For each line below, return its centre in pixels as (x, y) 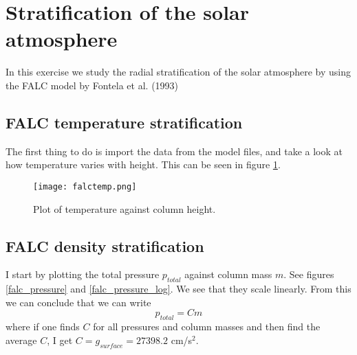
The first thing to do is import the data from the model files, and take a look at (174, 151)
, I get (60, 340)
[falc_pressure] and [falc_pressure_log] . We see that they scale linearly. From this (178, 289)
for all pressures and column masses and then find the (207, 327)
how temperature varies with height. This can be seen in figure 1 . (143, 164)
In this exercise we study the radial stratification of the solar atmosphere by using (178, 72)
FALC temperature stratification (124, 122)
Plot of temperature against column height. (125, 208)
